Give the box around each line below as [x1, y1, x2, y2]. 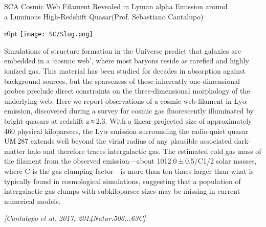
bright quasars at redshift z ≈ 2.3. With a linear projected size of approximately [4, 116, 252, 126]
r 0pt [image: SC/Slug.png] [4, 28, 93, 39]
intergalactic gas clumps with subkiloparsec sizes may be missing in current [4, 186, 240, 196]
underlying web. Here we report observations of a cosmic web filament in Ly [4, 95, 242, 106]
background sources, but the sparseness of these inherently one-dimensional [4, 75, 240, 86]
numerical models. [4, 195, 61, 206]
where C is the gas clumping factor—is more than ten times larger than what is [4, 165, 254, 176]
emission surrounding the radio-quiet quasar [110, 125, 249, 136]
